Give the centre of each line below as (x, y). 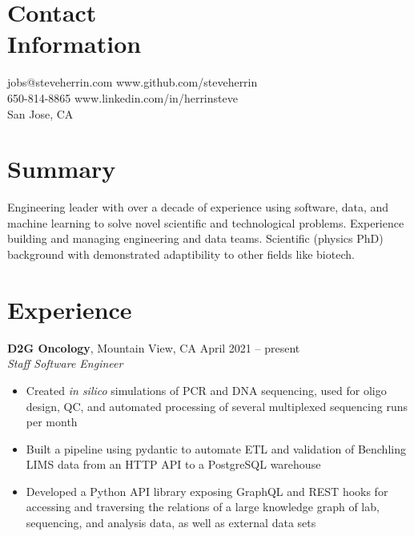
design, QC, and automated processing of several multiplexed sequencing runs (217, 406)
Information (74, 44)
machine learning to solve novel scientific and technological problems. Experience (206, 222)
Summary (62, 169)
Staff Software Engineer (65, 363)
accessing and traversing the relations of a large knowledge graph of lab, (203, 507)
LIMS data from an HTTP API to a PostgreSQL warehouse (173, 464)
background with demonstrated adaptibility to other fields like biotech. (181, 254)
